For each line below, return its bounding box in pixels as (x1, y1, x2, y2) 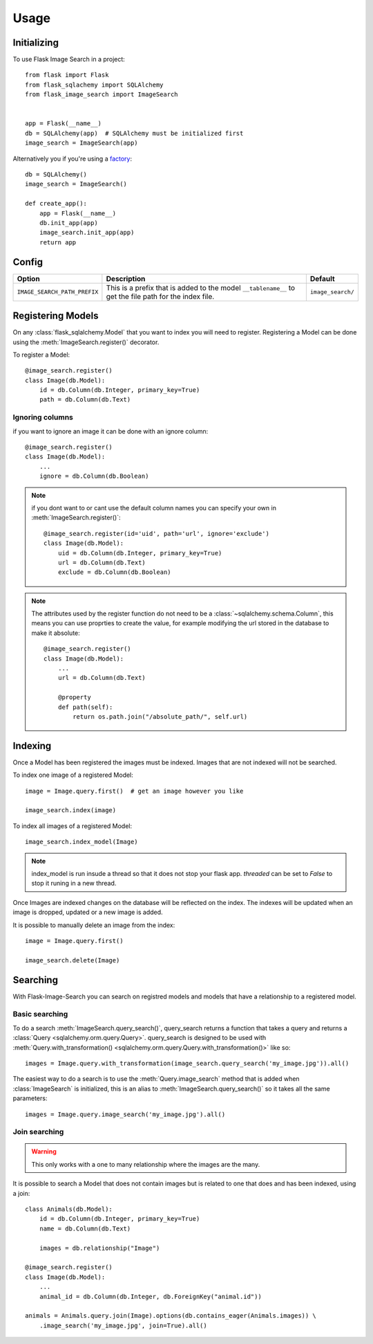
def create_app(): (25, 199, 88, 208)
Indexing (12, 740, 52, 751)
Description (106, 274, 146, 283)
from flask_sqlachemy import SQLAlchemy (25, 80, 164, 89)
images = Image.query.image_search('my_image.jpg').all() (25, 1110, 226, 1118)
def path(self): (57, 703, 113, 711)
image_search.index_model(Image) (25, 838, 138, 846)
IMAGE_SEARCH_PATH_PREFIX (17, 288, 99, 296)
